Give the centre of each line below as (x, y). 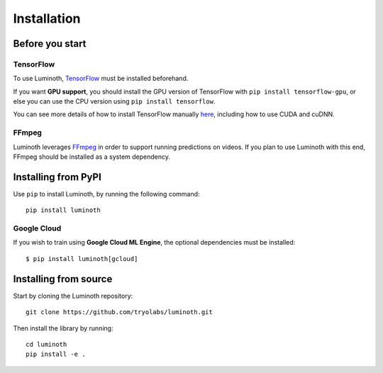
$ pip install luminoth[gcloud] (82, 258)
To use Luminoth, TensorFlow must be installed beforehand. (101, 79)
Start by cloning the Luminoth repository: (73, 296)
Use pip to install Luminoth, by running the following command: (106, 194)
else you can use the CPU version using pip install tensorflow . (114, 101)
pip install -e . (56, 354)
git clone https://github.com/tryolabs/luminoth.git (119, 312)
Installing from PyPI (57, 177)
